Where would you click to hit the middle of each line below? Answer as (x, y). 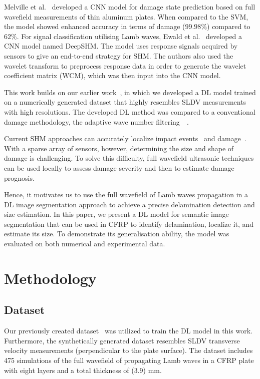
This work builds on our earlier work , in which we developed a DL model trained (130, 92)
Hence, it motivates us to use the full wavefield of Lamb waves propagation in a (126, 195)
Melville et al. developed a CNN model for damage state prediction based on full (130, 7)
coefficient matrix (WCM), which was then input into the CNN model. (112, 75)
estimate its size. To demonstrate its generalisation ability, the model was (117, 234)
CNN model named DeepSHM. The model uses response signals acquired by (121, 46)
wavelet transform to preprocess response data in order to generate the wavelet (125, 65)
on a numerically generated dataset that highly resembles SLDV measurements (125, 102)
